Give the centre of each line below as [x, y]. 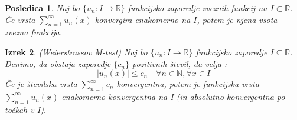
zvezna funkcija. [33, 32]
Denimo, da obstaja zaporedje [58, 63]
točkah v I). [26, 109]
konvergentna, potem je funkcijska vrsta [188, 84]
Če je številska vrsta [41, 84]
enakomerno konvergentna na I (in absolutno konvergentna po [173, 96]
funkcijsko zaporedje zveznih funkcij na [198, 8]
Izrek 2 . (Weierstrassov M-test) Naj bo [76, 51]
